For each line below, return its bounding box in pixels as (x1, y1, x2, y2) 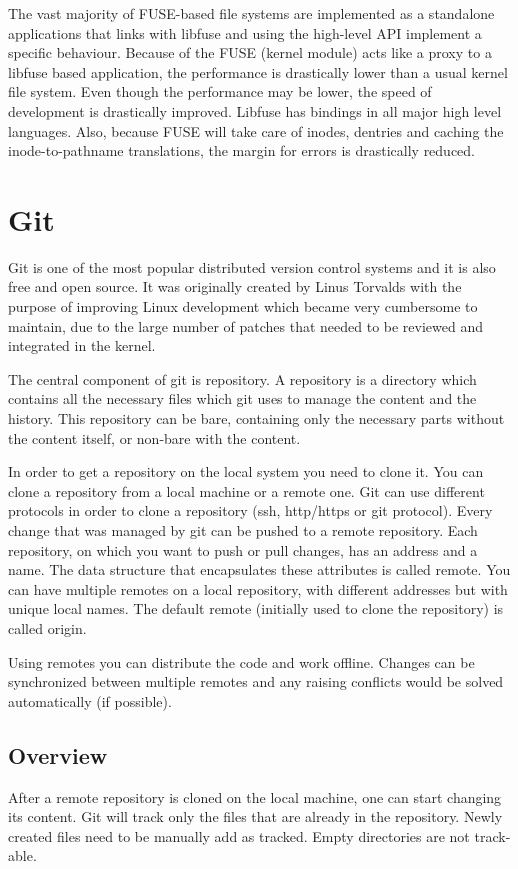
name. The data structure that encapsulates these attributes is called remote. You (8, 559, 511, 580)
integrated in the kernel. (8, 335, 156, 356)
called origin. (8, 617, 87, 638)
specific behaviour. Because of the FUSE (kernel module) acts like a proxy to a (8, 42, 492, 63)
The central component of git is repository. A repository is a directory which (8, 368, 477, 389)
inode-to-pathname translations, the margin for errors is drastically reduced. (8, 140, 476, 161)
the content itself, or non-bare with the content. (8, 427, 301, 448)
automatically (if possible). (8, 690, 172, 711)
